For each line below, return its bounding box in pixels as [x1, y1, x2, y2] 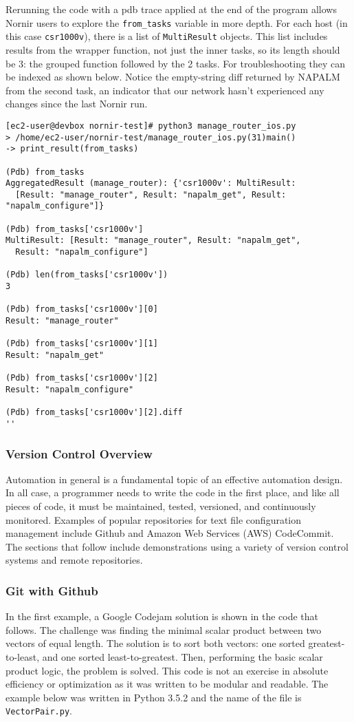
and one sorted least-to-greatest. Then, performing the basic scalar [42, 649, 323, 663]
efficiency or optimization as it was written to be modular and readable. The [5, 677, 329, 691]
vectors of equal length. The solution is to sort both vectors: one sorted [5, 636, 305, 650]
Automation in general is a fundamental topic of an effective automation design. [5, 471, 343, 486]
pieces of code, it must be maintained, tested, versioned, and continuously [5, 499, 316, 513]
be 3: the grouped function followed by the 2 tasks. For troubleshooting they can [5, 56, 346, 70]
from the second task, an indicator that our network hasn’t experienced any [5, 83, 324, 97]
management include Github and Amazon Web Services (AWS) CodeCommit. [5, 526, 334, 540]
